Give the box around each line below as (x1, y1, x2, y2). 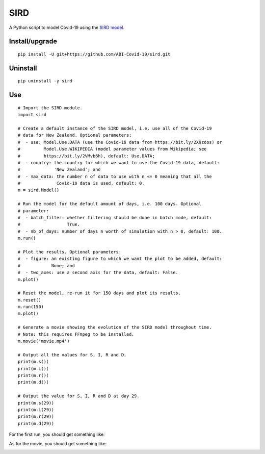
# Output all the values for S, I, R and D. (18, 352, 127, 357)
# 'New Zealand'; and (18, 167, 101, 173)
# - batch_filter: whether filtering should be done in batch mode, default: (18, 215, 212, 221)
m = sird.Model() (18, 187, 59, 193)
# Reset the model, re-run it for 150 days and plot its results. (18, 290, 181, 296)
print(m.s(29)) (18, 400, 54, 405)
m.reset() (18, 297, 41, 303)
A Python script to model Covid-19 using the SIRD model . (9, 25, 125, 30)
